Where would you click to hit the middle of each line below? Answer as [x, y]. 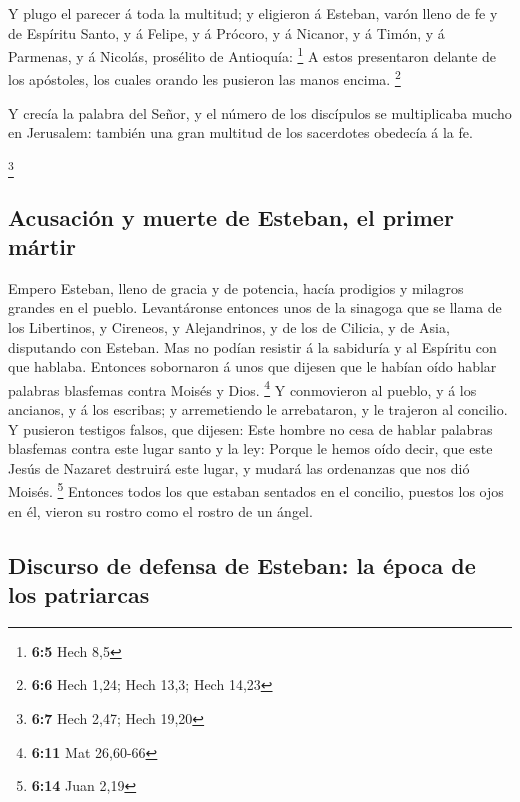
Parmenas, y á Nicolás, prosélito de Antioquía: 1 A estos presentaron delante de [252, 54]
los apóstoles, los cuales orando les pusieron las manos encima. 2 [204, 78]
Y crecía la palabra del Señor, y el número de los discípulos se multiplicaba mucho [260, 112]
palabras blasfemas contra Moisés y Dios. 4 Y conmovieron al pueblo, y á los [242, 388]
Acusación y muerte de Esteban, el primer [231, 216]
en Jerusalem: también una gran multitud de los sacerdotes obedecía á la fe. [240, 132]
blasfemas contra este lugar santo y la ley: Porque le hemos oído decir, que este [250, 448]
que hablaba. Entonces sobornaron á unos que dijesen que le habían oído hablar [252, 366]
